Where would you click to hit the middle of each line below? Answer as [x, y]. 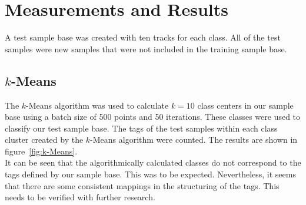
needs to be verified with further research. [80, 197]
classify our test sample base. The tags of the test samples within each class [141, 128]
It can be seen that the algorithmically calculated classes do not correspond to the [153, 162]
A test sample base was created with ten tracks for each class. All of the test [143, 37]
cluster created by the [44, 140]
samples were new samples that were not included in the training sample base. [146, 48]
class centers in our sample [245, 105]
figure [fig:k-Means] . [41, 151]
